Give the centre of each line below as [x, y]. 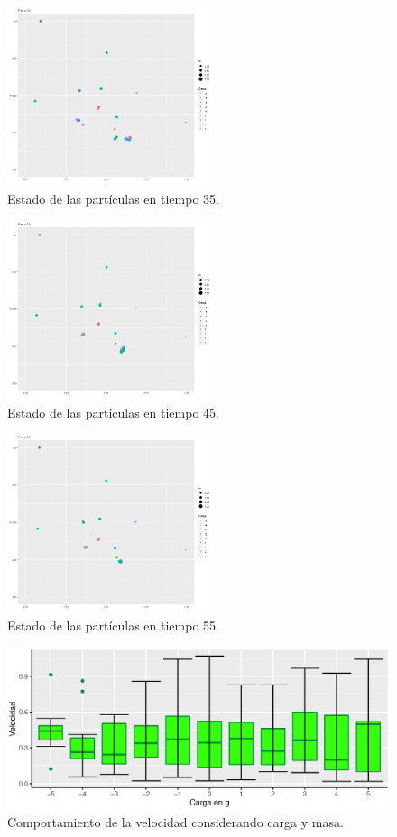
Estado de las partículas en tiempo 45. [113, 412]
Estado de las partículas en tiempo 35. [113, 198]
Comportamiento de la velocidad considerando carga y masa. [175, 821]
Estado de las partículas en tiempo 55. [113, 625]
